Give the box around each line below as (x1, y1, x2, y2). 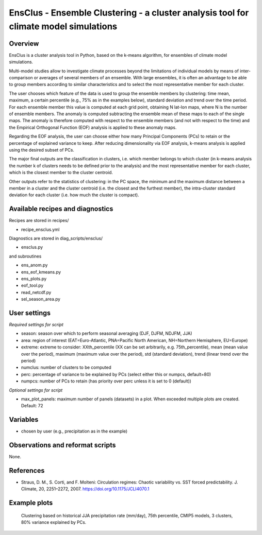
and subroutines (9, 253, 42, 259)
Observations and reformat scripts (9, 441, 116, 449)
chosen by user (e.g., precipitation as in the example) (21, 428, 128, 434)
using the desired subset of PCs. (9, 147, 75, 153)
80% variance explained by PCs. (21, 519, 87, 525)
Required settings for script (9, 322, 64, 328)
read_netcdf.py (21, 289, 51, 295)
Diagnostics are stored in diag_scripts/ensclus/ (9, 235, 103, 241)
